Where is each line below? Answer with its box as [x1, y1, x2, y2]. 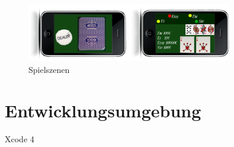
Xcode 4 [5, 132, 34, 145]
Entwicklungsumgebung [5, 98, 201, 122]
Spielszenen [28, 63, 70, 75]
